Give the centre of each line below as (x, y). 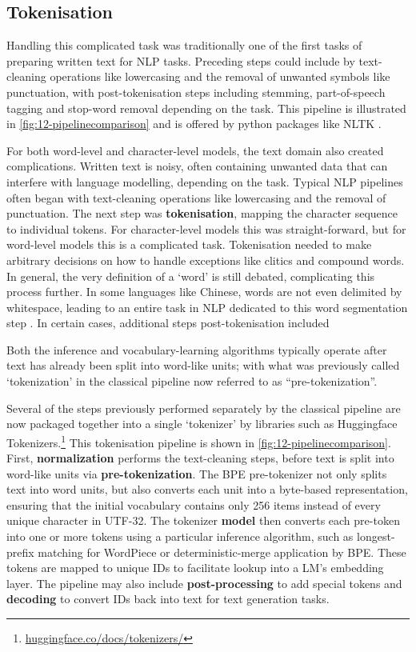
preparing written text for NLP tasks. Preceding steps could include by (181, 60)
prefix (20, 552)
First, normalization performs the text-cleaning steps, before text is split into (200, 458)
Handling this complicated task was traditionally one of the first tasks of (184, 45)
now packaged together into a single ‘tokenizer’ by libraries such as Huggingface (202, 424)
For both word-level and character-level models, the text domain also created (195, 150)
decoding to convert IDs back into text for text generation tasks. (168, 599)
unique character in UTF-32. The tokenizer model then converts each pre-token (203, 520)
